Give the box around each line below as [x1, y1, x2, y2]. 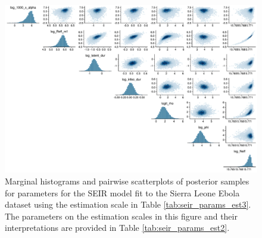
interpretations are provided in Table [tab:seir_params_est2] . [5, 221, 230, 234]
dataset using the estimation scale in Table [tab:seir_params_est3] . [5, 198, 251, 211]
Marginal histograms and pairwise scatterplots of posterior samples [5, 174, 249, 187]
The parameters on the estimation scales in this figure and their [5, 209, 238, 222]
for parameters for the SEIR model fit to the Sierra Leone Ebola [5, 186, 240, 199]
